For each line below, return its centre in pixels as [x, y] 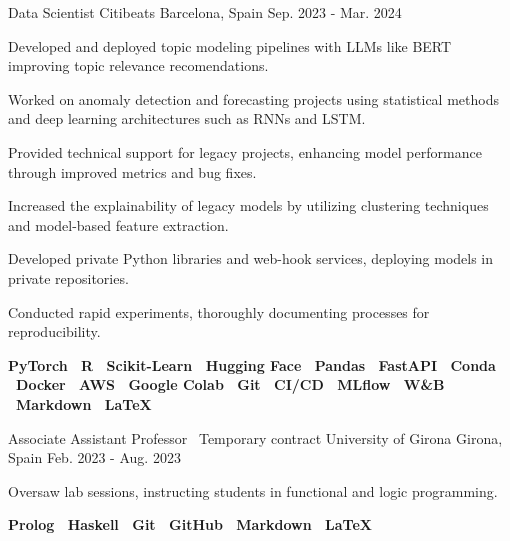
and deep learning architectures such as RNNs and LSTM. [187, 118]
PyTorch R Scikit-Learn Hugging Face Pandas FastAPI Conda [252, 364]
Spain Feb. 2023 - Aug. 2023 [94, 457]
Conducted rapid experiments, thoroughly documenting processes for [219, 311]
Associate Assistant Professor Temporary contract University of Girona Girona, [255, 437]
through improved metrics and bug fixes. [132, 171]
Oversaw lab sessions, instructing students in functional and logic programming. [253, 490]
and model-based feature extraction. [118, 224]
